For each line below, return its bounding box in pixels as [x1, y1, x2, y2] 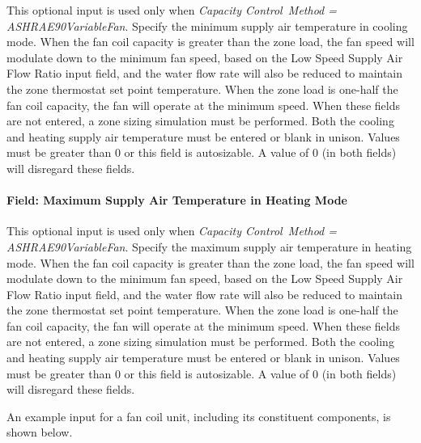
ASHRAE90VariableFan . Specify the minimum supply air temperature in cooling [6, 17, 408, 34]
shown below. [6, 424, 73, 441]
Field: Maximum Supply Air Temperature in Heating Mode [6, 192, 347, 209]
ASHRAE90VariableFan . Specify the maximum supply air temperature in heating [6, 238, 412, 255]
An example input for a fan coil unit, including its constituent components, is [6, 407, 391, 424]
